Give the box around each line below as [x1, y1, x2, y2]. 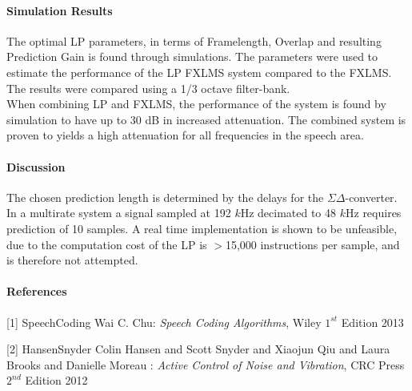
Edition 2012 [25, 372, 88, 389]
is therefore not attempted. [6, 252, 138, 268]
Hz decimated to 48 [240, 204, 337, 221]
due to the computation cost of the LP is [6, 236, 207, 252]
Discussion [6, 158, 66, 175]
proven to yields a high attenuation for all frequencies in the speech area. [6, 127, 364, 143]
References [6, 283, 67, 300]
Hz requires [346, 204, 402, 221]
